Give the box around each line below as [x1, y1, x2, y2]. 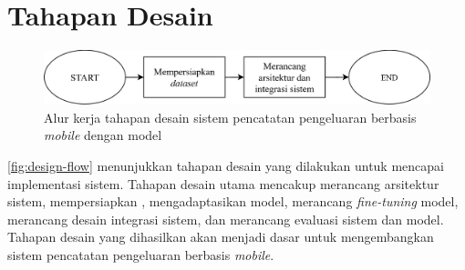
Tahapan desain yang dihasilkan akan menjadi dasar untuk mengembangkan [7, 227, 434, 246]
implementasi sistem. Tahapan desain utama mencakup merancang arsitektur [7, 174, 439, 193]
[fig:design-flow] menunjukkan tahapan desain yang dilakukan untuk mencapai [7, 155, 444, 175]
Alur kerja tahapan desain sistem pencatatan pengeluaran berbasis [44, 107, 417, 126]
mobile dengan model [44, 125, 162, 145]
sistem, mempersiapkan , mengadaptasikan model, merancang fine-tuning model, [7, 192, 459, 211]
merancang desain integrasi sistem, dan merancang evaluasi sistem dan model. [7, 209, 444, 228]
